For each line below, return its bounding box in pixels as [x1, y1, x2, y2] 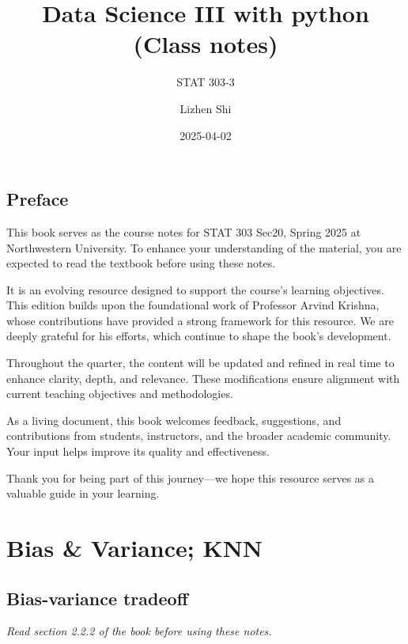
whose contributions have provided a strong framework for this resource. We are [6, 312, 394, 328]
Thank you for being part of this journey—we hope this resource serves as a [6, 469, 375, 486]
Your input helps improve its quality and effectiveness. [6, 443, 270, 460]
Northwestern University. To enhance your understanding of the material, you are [6, 239, 402, 256]
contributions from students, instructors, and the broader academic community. [6, 427, 391, 444]
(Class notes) [133, 28, 278, 60]
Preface [6, 187, 69, 211]
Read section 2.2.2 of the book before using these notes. [6, 623, 272, 639]
